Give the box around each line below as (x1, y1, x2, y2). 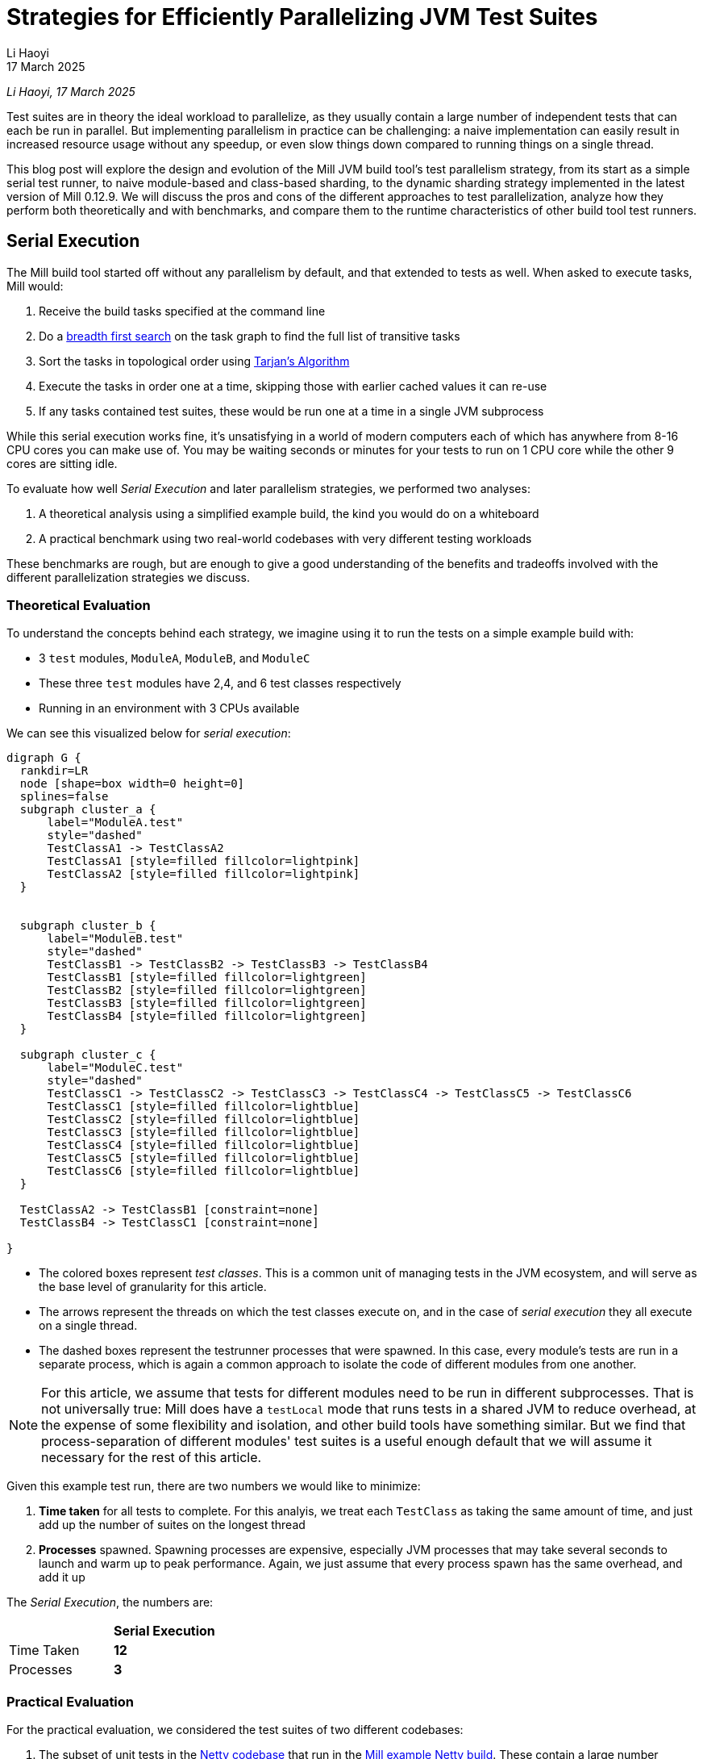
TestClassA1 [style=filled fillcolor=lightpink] (47, 854, 360, 868)
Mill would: (6, 278, 64, 293)
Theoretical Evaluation (6, 596, 151, 613)
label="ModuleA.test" (47, 816, 184, 829)
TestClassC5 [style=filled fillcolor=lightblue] (47, 1151, 360, 1165)
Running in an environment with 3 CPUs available (39, 701, 300, 716)
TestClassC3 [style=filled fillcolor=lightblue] (47, 1126, 360, 1139)
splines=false (19, 790, 109, 804)
